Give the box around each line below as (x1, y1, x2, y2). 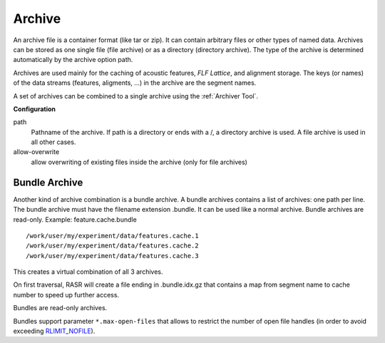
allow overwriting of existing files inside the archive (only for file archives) (31, 158, 247, 166)
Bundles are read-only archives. (13, 304, 108, 312)
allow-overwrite (13, 148, 60, 156)
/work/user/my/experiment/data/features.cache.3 (26, 252, 199, 260)
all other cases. (31, 138, 76, 146)
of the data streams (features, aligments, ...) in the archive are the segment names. (13, 78, 257, 87)
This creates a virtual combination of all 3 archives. (13, 267, 163, 276)
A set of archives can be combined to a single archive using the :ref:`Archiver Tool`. (13, 91, 259, 100)
